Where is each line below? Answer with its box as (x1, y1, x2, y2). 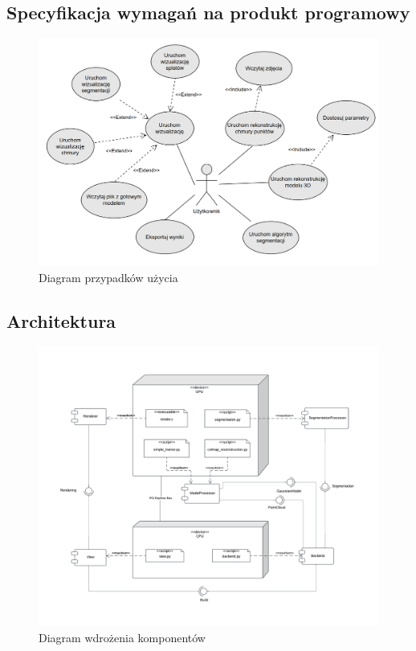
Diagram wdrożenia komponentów (39, 628, 206, 645)
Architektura (6, 308, 116, 333)
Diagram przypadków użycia (39, 268, 178, 285)
